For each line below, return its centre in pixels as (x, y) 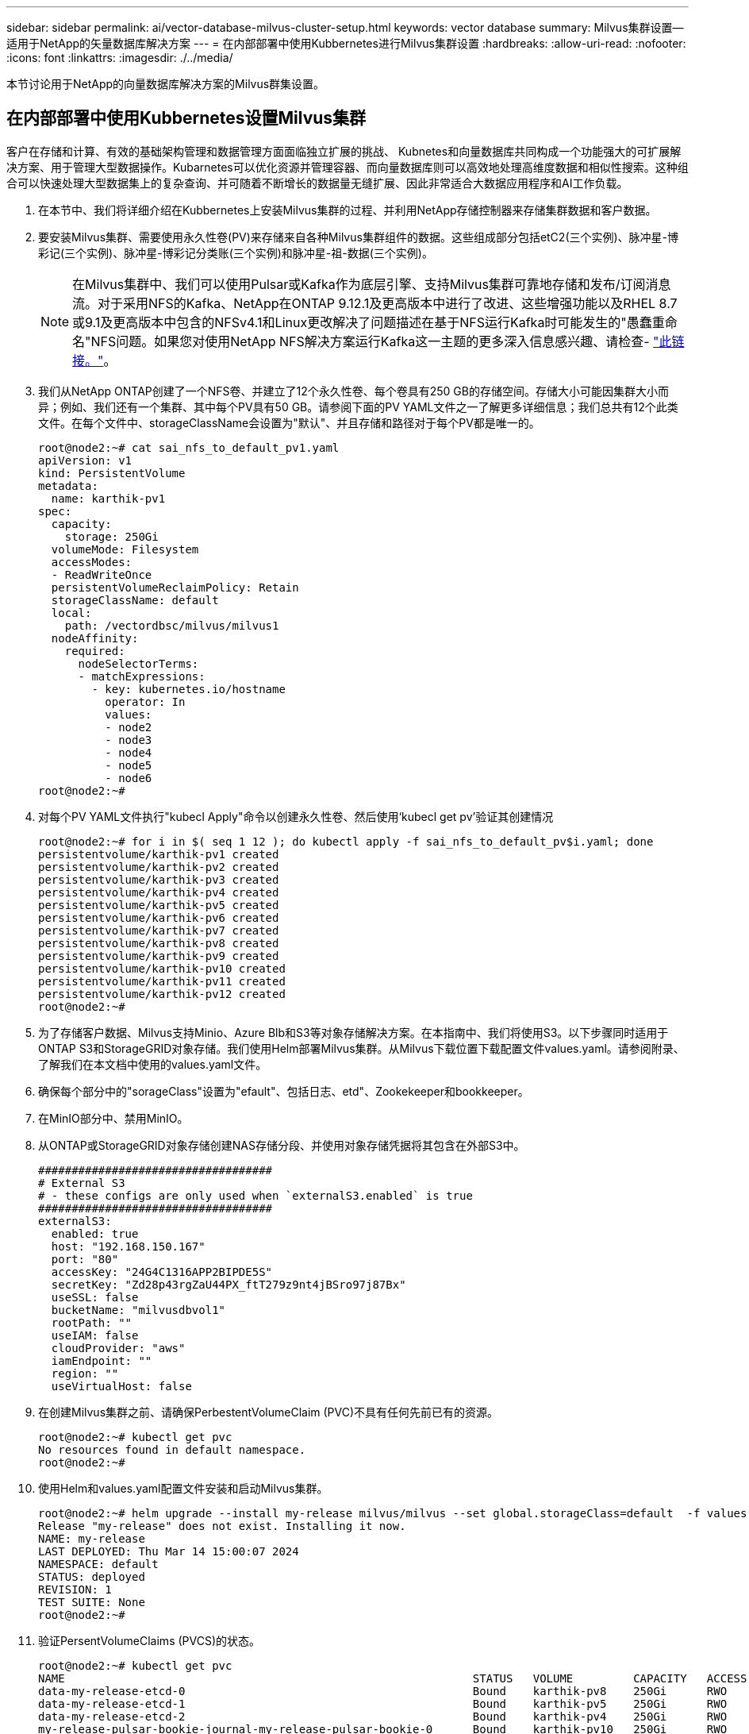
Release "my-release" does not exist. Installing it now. (222, 1526)
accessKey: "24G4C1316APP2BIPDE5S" (162, 1272)
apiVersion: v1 (85, 460)
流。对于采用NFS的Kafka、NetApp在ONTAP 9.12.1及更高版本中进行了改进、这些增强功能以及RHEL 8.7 (375, 303)
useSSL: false (95, 1297)
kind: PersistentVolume (112, 473)
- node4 (129, 752)
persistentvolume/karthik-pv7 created (159, 930)
